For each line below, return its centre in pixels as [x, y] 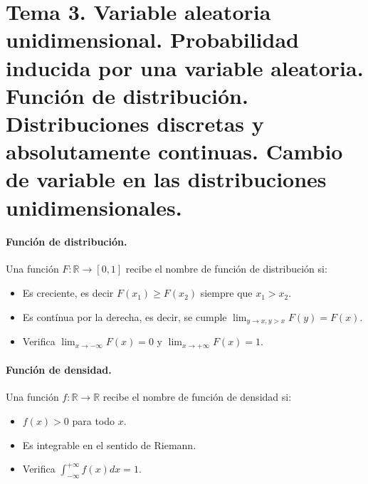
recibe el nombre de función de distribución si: [226, 269]
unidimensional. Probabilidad [152, 40]
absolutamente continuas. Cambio [174, 151]
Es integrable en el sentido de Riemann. [109, 444]
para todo [94, 420]
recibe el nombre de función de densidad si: [197, 397]
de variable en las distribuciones [166, 179]
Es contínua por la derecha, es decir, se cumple [125, 316]
